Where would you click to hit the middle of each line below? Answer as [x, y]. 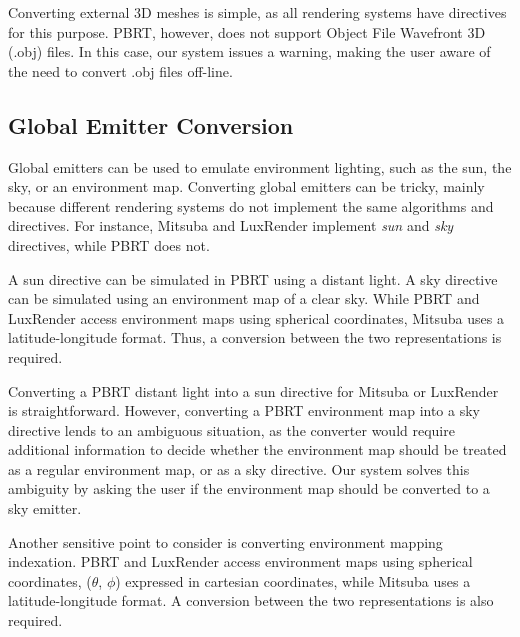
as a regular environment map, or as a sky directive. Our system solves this [239, 468]
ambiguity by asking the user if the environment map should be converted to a [249, 488]
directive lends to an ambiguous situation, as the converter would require [231, 429]
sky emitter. [45, 508]
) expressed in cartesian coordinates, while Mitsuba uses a [293, 580]
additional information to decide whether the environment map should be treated [257, 449]
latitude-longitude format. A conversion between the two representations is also [251, 600]
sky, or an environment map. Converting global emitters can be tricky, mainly [246, 186]
